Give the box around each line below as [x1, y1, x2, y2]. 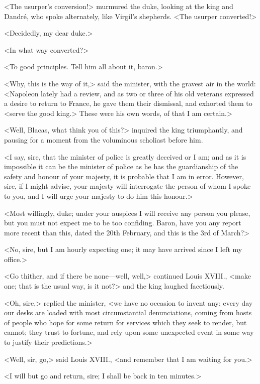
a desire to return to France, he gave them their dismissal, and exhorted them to [4, 98, 252, 108]
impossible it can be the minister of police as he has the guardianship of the [4, 161, 238, 172]
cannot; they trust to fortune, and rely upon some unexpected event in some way [4, 327, 254, 337]
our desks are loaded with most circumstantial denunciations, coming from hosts [4, 307, 252, 318]
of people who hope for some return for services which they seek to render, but [4, 317, 247, 327]
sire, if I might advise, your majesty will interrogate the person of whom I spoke [4, 181, 251, 191]
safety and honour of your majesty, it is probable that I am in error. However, [4, 171, 244, 181]
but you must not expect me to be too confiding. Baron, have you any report [4, 217, 241, 228]
